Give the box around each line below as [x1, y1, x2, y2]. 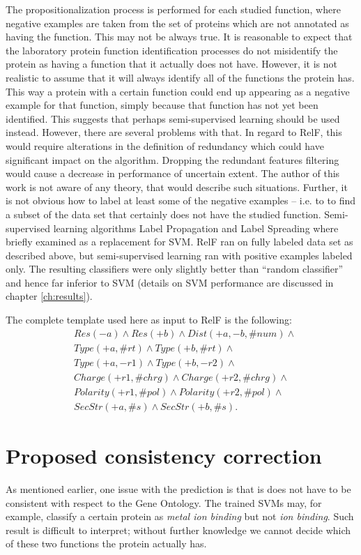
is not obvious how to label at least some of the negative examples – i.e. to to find [6, 193, 355, 208]
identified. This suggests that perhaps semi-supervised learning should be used [6, 111, 340, 126]
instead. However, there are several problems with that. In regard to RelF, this [6, 125, 342, 139]
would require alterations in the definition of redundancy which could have [6, 138, 324, 153]
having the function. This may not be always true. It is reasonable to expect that [6, 29, 353, 44]
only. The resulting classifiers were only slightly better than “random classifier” [6, 261, 344, 276]
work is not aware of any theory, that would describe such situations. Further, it [6, 179, 348, 194]
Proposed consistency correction [6, 441, 322, 470]
